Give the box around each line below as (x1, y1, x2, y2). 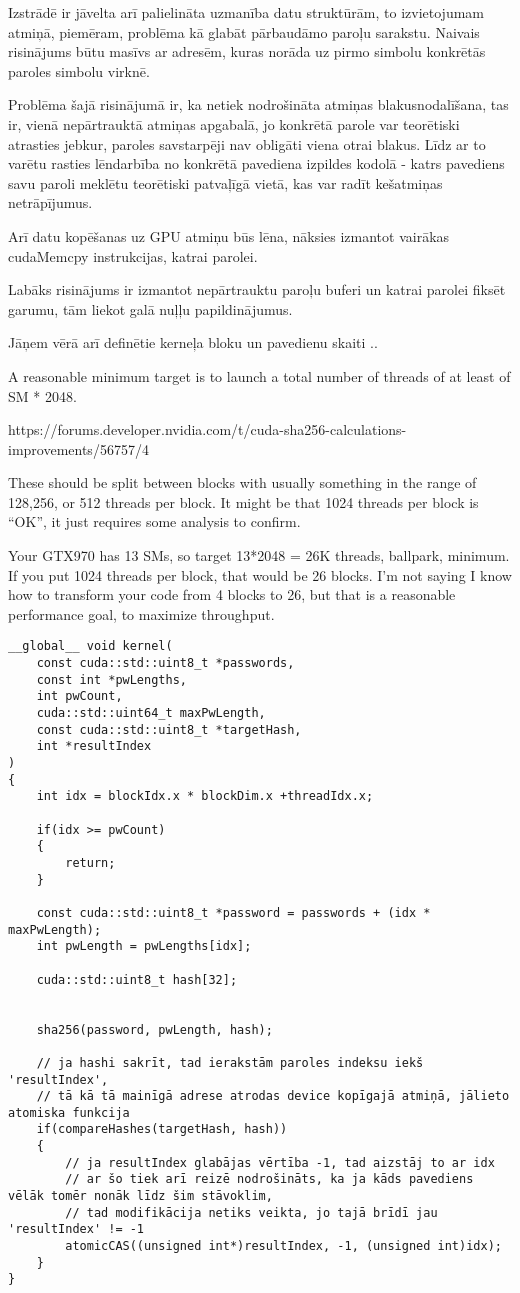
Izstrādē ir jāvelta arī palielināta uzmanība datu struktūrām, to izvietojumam (8, 2, 484, 22)
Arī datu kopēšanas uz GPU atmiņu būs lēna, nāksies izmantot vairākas (8, 225, 450, 246)
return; (65, 855, 116, 870)
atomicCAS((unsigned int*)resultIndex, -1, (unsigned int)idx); (65, 1239, 502, 1254)
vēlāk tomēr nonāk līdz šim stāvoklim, (8, 1189, 273, 1204)
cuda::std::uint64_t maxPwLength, (36, 706, 266, 721)
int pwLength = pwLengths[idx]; (36, 939, 252, 954)
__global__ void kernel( (8, 639, 173, 654)
